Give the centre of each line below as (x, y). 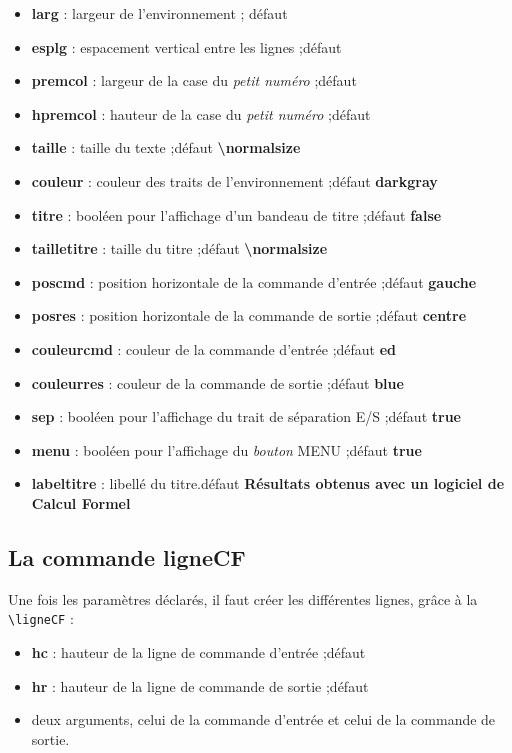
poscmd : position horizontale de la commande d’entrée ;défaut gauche (254, 281)
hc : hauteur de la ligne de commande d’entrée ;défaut (198, 651)
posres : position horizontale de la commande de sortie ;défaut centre (249, 315)
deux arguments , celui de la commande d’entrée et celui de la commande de (263, 719)
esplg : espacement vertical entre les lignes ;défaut (186, 46)
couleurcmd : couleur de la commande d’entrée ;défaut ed (214, 348)
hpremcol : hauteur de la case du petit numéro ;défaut (201, 113)
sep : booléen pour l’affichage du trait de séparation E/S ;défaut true (246, 416)
